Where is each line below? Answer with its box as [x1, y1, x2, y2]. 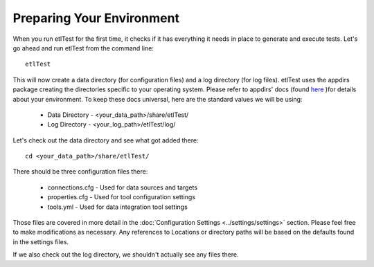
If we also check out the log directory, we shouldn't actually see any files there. [12, 250, 239, 259]
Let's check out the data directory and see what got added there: [12, 136, 199, 145]
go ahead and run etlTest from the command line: [12, 44, 154, 52]
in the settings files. [12, 237, 69, 246]
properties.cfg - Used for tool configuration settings [47, 193, 196, 201]
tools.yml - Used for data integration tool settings [47, 203, 188, 211]
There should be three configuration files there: [12, 167, 148, 176]
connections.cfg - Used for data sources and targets [47, 183, 197, 192]
